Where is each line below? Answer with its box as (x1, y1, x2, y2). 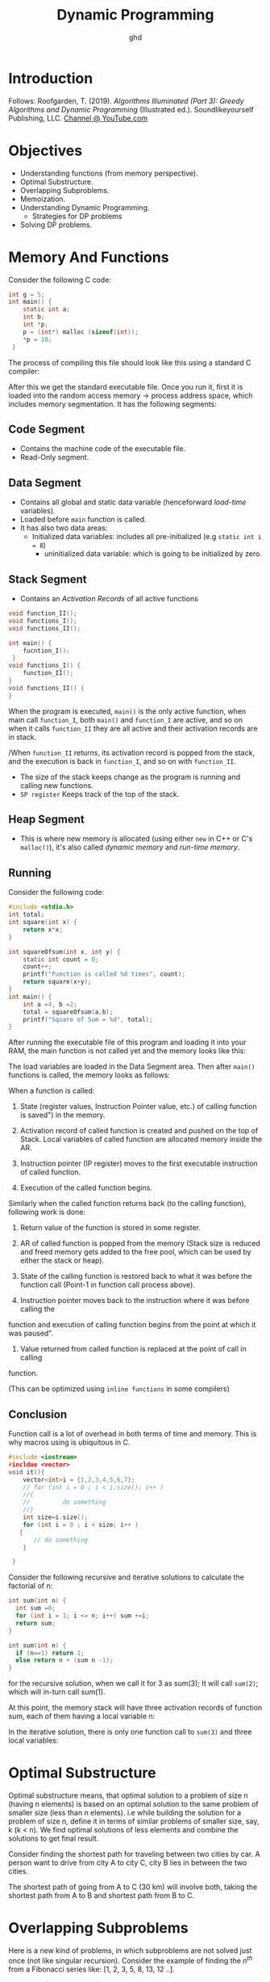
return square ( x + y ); (23, 978, 92, 986)
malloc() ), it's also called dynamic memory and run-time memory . (19, 842, 240, 852)
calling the (19, 1304, 55, 1314)
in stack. (8, 732, 37, 741)
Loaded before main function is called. (19, 515, 147, 525)
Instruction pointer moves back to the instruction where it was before (19, 1296, 250, 1305)
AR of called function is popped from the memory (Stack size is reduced (19, 1238, 260, 1248)
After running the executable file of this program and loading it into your (8, 1037, 247, 1048)
